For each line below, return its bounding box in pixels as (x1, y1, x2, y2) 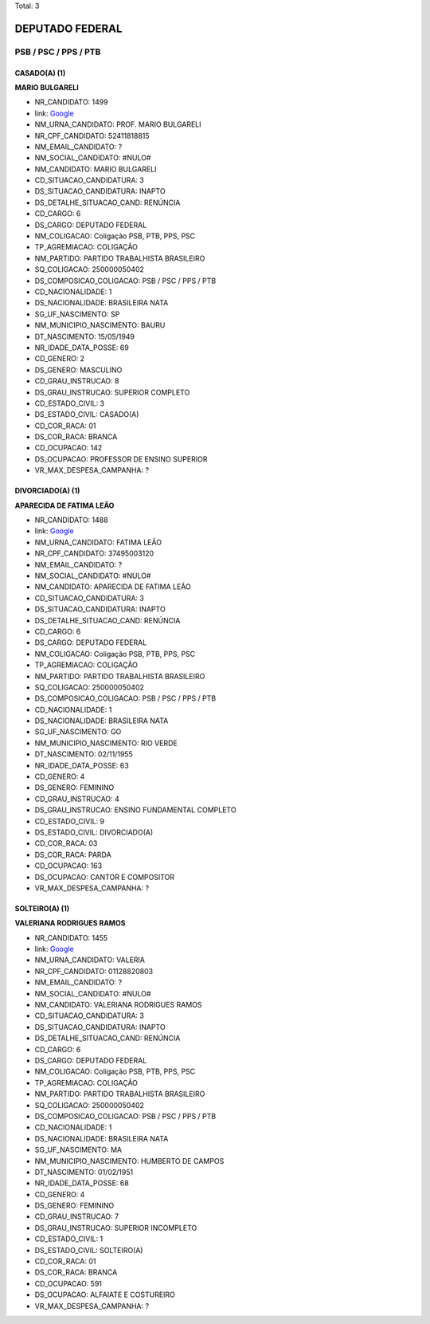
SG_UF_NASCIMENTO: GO (34, 727, 122, 737)
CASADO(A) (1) (14, 68, 66, 77)
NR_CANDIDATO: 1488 (34, 515, 108, 525)
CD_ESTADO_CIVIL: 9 (34, 816, 105, 826)
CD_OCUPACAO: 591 (34, 1279, 103, 1288)
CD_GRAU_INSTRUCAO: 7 (34, 1212, 119, 1221)
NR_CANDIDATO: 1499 (34, 97, 108, 107)
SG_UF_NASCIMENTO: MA (34, 1145, 123, 1155)
